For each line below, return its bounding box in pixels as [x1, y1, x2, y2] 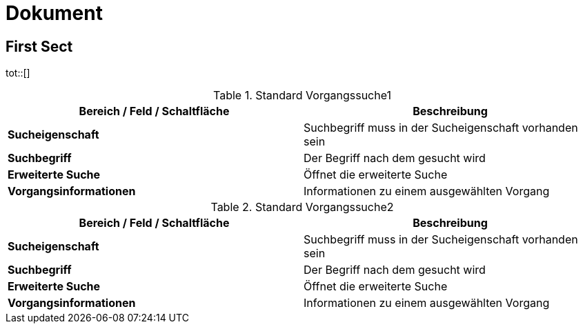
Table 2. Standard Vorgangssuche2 [210, 200, 394, 215]
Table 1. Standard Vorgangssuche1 [213, 88, 391, 103]
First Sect [6, 37, 73, 55]
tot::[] [6, 67, 30, 79]
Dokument [6, 1, 103, 25]
